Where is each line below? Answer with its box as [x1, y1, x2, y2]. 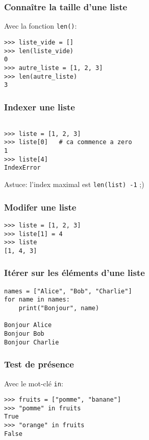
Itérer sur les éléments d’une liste [4, 266, 145, 279]
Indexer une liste [4, 100, 75, 113]
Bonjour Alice [4, 321, 52, 329]
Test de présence [4, 358, 74, 370]
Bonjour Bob [4, 330, 44, 337]
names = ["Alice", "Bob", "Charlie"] [4, 287, 132, 295]
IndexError [4, 164, 41, 172]
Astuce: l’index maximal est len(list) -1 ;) [4, 178, 144, 189]
